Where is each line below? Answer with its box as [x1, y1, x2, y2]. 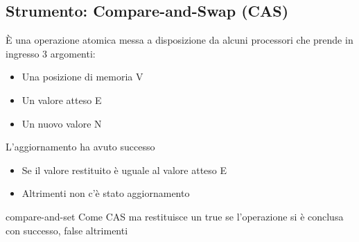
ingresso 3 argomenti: [6, 46, 96, 60]
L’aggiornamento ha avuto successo [6, 139, 155, 154]
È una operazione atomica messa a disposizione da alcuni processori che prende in [6, 33, 353, 47]
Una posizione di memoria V [21, 69, 143, 84]
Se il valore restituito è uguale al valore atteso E [21, 162, 227, 177]
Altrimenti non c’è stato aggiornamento [21, 186, 190, 200]
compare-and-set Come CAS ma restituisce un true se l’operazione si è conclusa [6, 209, 344, 223]
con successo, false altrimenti [6, 223, 128, 237]
